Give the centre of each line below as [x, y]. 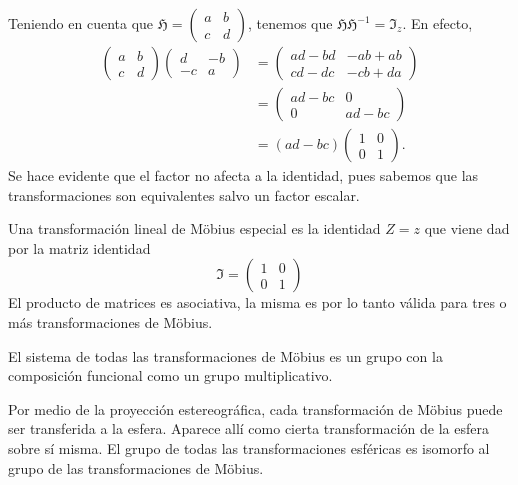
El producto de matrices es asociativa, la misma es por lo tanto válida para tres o [257, 302]
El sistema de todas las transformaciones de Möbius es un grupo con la [225, 355]
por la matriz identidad [79, 247]
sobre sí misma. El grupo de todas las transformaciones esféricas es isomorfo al [249, 448]
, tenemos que [290, 23]
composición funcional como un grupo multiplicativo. [170, 375]
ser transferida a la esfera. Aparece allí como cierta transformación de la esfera [248, 428]
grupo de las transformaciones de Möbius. [136, 467]
